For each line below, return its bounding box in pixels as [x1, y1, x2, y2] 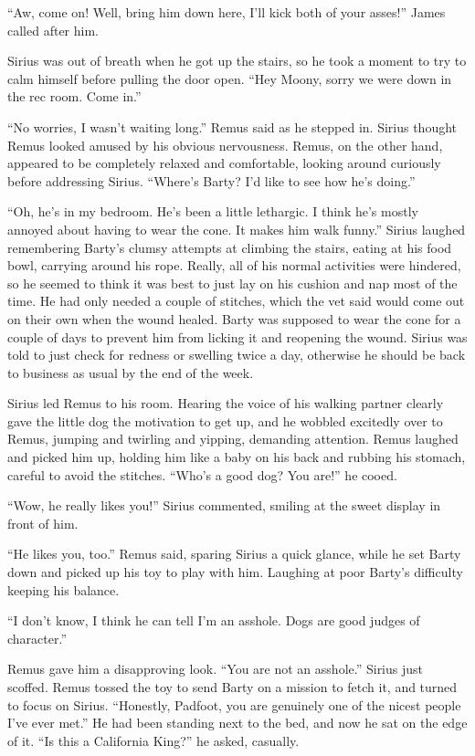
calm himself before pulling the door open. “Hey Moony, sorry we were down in [7, 68, 452, 88]
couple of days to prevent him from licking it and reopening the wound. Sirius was [7, 327, 468, 346]
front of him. [7, 513, 79, 532]
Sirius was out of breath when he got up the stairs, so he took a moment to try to [7, 51, 467, 70]
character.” [7, 628, 68, 647]
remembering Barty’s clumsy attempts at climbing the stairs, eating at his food [7, 237, 452, 257]
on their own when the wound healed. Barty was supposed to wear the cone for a [7, 309, 461, 328]
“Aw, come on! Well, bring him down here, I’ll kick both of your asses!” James [7, 3, 446, 21]
